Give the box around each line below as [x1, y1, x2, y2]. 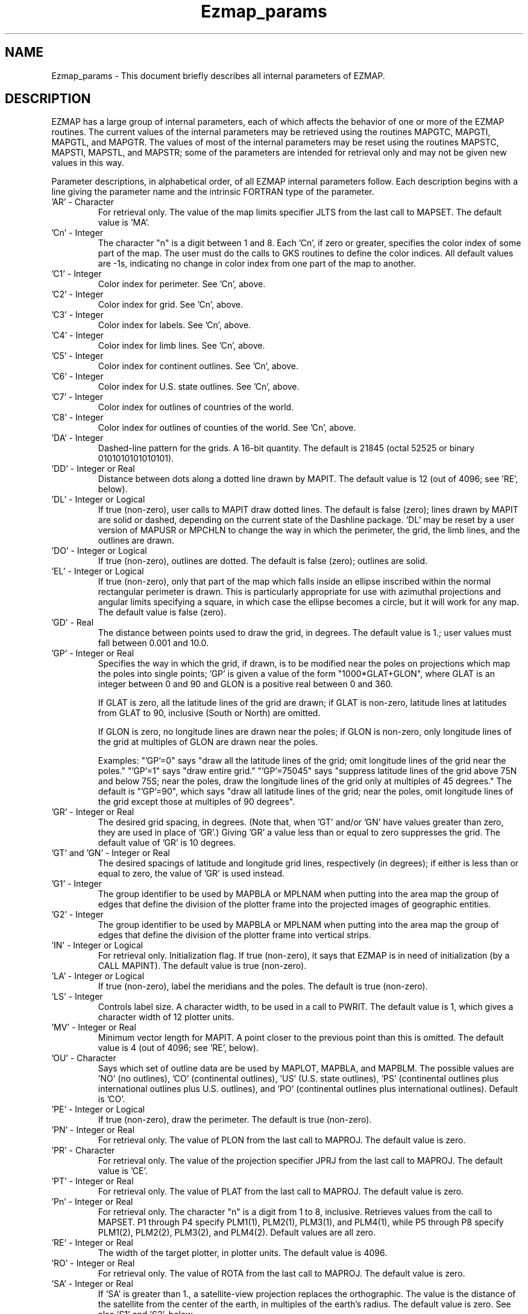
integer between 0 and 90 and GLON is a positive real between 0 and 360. [98, 679, 393, 690]
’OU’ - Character [51, 1053, 116, 1064]
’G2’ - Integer [51, 909, 104, 920]
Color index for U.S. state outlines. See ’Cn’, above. [98, 381, 300, 392]
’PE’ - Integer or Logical [51, 1104, 145, 1115]
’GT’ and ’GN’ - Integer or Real [51, 848, 170, 859]
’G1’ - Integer [51, 878, 102, 889]
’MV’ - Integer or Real [51, 1022, 136, 1033]
